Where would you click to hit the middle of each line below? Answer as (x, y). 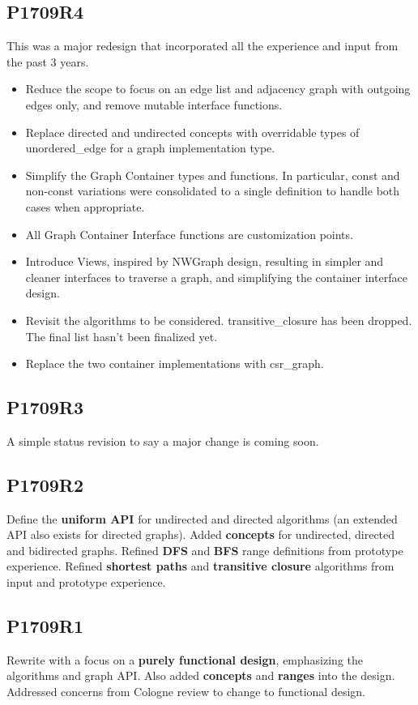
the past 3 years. (48, 61)
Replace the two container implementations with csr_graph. (175, 363)
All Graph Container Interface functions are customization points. (189, 234)
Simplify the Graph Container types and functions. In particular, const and (213, 175)
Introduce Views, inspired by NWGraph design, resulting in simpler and (205, 261)
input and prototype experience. (86, 582)
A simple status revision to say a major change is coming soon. (163, 440)
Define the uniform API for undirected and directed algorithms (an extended (202, 518)
